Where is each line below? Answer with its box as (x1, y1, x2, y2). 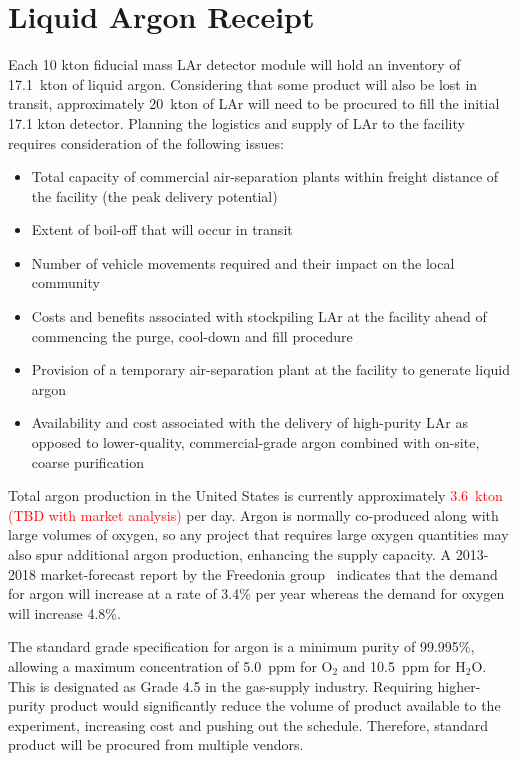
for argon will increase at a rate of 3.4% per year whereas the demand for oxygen (8, 583, 505, 604)
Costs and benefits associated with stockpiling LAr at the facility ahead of (31, 306, 487, 327)
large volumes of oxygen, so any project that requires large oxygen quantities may (8, 524, 509, 545)
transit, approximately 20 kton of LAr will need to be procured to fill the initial (8, 93, 500, 114)
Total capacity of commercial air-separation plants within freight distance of (31, 166, 499, 187)
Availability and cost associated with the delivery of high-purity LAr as (31, 412, 468, 433)
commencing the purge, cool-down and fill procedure (31, 325, 353, 346)
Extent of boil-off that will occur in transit (31, 219, 293, 240)
